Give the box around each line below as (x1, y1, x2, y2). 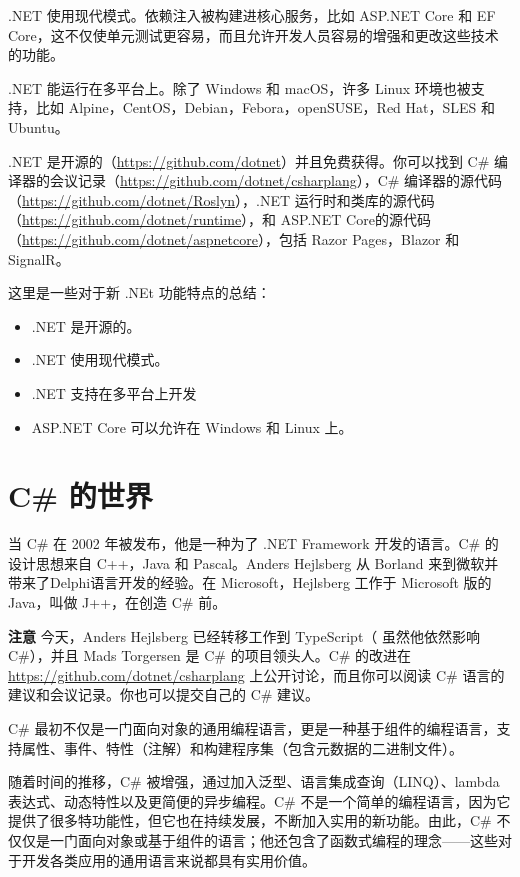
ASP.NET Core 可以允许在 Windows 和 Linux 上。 (31, 416, 353, 437)
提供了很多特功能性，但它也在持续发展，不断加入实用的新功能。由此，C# (8, 810, 492, 831)
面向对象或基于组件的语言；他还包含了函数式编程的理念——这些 (77, 829, 498, 850)
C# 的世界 (8, 475, 153, 516)
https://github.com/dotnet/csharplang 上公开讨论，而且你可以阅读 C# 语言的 (8, 664, 505, 685)
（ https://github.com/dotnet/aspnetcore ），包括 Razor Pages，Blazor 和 (8, 228, 460, 249)
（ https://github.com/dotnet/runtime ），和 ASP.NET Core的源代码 (8, 209, 431, 230)
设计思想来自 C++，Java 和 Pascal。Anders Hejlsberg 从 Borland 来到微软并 (8, 552, 499, 573)
